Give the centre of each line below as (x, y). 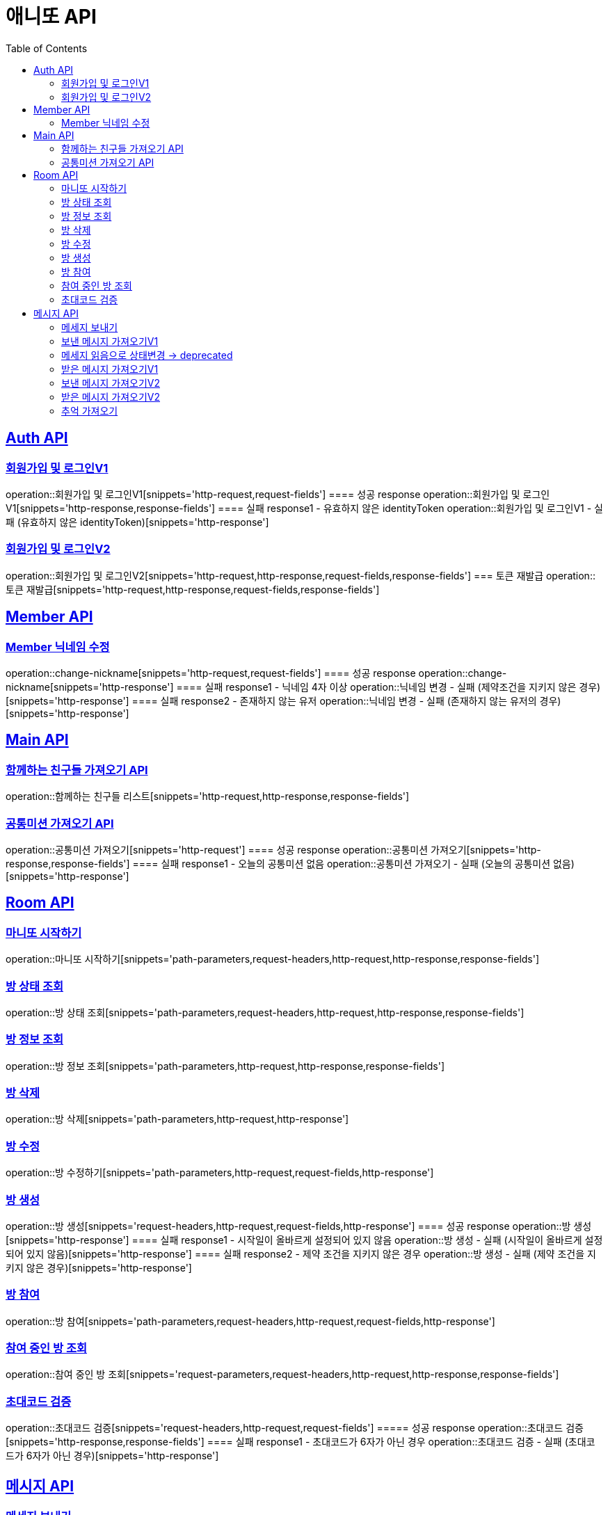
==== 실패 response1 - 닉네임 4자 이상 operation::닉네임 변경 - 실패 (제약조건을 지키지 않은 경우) (389, 687)
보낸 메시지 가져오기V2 (111, 383)
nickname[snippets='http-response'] (90, 687)
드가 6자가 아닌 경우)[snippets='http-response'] (112, 1456)
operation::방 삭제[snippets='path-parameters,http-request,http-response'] (177, 1119)
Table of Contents (47, 48)
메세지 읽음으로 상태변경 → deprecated (147, 355)
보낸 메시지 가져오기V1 (110, 341)
